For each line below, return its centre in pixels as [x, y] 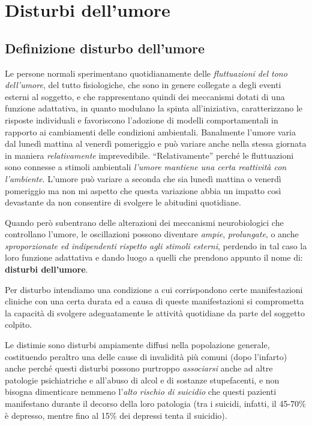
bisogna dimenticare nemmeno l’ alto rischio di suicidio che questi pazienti [141, 392]
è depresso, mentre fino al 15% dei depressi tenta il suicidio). [116, 415]
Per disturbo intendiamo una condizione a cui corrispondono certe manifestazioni [154, 289]
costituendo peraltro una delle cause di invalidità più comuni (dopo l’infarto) [146, 356]
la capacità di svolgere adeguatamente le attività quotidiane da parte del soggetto [155, 312]
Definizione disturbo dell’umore [105, 48]
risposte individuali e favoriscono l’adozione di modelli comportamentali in [142, 120]
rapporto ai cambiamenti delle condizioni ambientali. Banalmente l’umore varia [150, 132]
